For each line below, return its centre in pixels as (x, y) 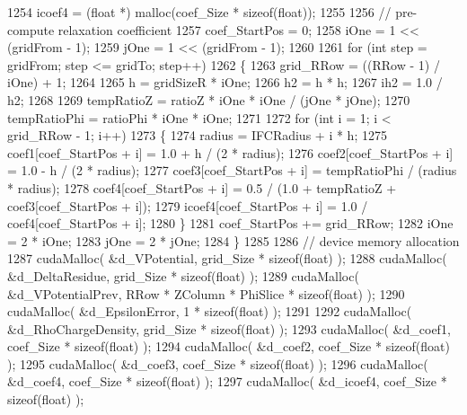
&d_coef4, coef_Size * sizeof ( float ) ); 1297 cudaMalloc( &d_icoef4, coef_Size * (227, 381)
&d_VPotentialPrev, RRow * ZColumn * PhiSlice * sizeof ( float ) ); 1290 (206, 293)
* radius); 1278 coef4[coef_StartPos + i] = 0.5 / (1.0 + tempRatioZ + (202, 187)
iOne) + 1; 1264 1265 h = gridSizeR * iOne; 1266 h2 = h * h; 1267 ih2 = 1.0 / (225, 82)
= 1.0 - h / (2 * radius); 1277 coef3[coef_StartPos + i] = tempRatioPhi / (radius (232, 170)
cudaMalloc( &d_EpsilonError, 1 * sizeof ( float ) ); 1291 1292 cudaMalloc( (210, 311)
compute (31, 29)
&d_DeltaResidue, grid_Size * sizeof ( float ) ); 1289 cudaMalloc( (183, 275)
